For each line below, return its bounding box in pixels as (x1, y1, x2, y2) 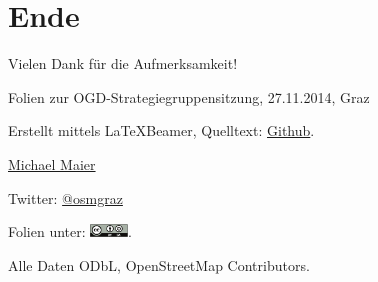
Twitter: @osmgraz (8, 187, 123, 208)
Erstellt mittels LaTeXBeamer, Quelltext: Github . (8, 120, 315, 141)
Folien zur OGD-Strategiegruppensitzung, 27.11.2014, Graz (8, 86, 370, 107)
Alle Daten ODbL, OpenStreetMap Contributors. (8, 254, 310, 275)
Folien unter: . (8, 221, 132, 242)
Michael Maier (8, 153, 96, 174)
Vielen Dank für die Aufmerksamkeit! (8, 53, 238, 74)
